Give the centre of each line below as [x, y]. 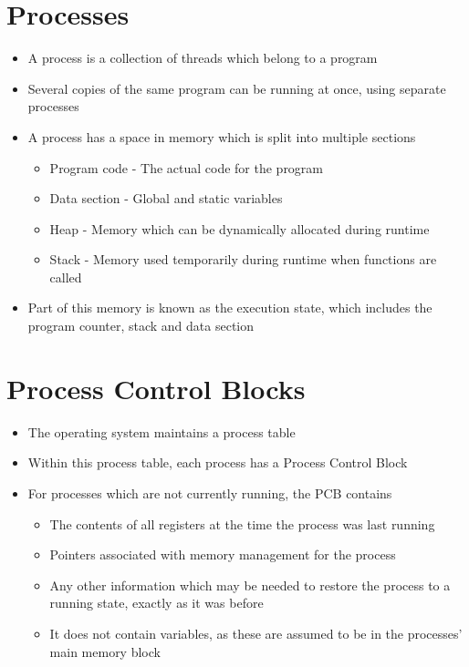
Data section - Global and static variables [166, 198]
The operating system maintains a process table [162, 431]
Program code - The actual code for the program [187, 167]
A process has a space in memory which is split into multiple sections [222, 136]
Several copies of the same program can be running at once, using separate [237, 88]
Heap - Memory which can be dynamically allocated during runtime [240, 228]
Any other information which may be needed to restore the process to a [250, 585]
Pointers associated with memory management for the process [223, 554]
